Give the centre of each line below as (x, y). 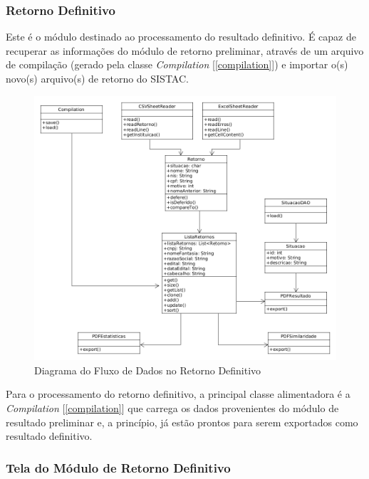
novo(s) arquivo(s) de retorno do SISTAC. (97, 78)
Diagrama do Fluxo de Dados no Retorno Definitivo (148, 370)
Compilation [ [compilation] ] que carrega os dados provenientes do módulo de (172, 407)
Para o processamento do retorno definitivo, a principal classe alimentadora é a (178, 394)
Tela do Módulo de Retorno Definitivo (118, 467)
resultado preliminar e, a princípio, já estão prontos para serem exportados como (182, 422)
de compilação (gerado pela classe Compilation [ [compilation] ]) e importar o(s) (177, 64)
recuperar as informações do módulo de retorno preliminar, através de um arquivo (185, 50)
